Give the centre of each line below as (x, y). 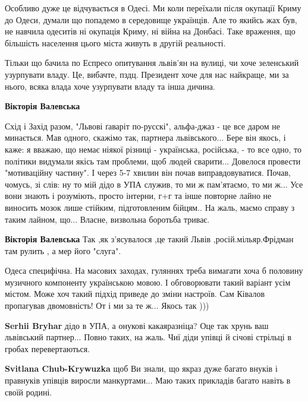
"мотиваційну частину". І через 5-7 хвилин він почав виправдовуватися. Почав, (148, 172)
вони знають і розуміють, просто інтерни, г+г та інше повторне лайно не (138, 196)
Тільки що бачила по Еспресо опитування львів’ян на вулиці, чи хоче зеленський (152, 63)
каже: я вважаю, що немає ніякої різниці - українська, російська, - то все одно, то (153, 149)
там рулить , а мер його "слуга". (63, 250)
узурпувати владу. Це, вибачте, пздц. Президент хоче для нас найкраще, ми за (147, 74)
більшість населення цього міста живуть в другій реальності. (115, 42)
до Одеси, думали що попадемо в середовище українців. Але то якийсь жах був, (151, 19)
